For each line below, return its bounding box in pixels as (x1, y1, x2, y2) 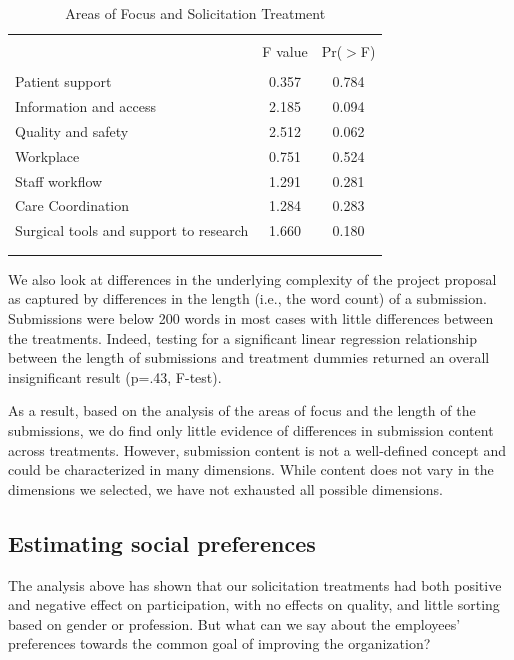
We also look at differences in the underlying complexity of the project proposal (8, 268, 497, 289)
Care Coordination (15, 195, 130, 216)
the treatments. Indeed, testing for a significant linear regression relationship (8, 327, 477, 348)
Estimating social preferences (8, 527, 316, 558)
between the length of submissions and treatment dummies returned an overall (8, 347, 490, 368)
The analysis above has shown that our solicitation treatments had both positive (8, 574, 502, 595)
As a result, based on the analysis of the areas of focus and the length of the (8, 400, 476, 421)
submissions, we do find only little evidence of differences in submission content (8, 420, 494, 440)
